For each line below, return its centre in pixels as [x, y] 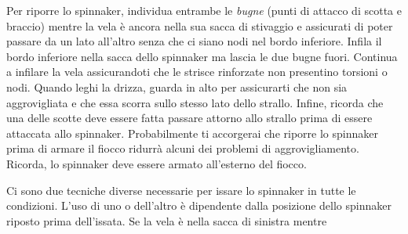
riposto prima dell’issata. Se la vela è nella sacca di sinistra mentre [167, 220]
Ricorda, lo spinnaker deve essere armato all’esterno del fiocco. [157, 163]
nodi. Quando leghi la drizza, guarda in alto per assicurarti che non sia [177, 86]
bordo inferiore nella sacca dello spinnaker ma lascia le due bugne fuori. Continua [202, 56]
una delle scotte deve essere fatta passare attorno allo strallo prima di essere [189, 118]
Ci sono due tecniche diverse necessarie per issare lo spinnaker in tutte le [181, 190]
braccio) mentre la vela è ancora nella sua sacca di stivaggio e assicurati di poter [200, 25]
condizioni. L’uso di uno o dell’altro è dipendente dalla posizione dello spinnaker [199, 205]
